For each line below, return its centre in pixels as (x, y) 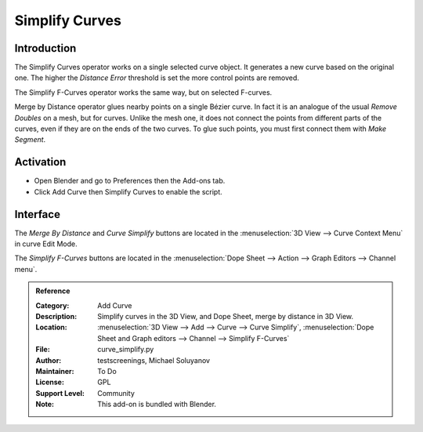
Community (116, 393)
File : (43, 350)
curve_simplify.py (126, 350)
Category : (52, 305)
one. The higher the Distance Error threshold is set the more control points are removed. (157, 78)
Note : (45, 405)
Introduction (45, 48)
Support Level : (60, 393)
